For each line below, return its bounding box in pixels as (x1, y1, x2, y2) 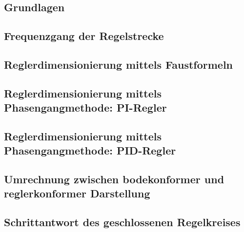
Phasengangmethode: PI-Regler (4, 100, 167, 115)
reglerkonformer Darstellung (4, 186, 150, 201)
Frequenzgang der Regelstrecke (4, 28, 164, 43)
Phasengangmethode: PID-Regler (4, 143, 176, 158)
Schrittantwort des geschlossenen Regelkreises (4, 214, 241, 230)
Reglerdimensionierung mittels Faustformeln (4, 57, 233, 72)
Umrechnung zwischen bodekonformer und (4, 172, 224, 187)
